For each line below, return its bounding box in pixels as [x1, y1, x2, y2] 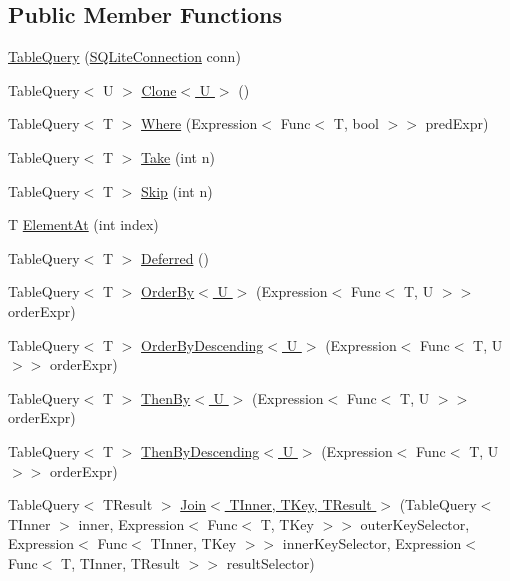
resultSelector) [226, 552, 315, 573]
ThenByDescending [141, 440, 260, 461]
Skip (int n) [141, 180, 213, 201]
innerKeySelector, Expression [282, 533, 462, 554]
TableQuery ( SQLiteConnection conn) [8, 46, 241, 67]
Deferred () [141, 247, 209, 268]
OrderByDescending [141, 334, 264, 355]
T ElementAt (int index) [8, 214, 159, 235]
